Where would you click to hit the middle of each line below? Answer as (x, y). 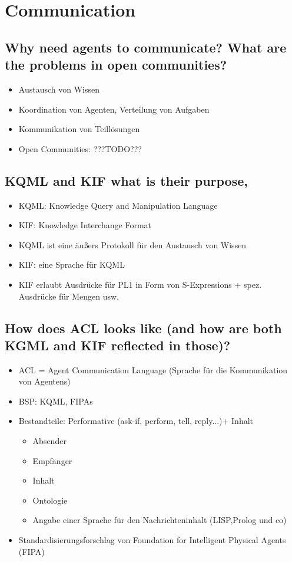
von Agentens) (44, 381)
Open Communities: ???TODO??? (80, 148)
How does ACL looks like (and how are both (143, 328)
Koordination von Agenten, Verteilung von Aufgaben (114, 109)
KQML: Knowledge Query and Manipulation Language (118, 205)
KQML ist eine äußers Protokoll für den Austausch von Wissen (132, 244)
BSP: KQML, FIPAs (56, 401)
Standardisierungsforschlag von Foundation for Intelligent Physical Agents (152, 540)
